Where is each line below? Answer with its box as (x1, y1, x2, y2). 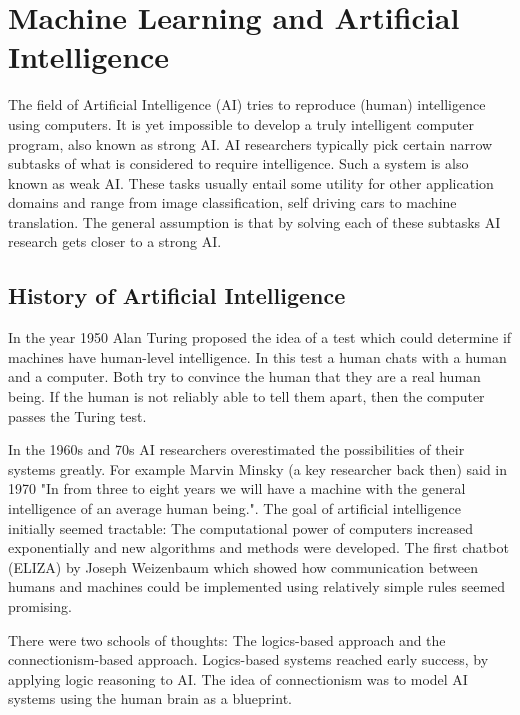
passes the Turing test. (8, 405, 147, 426)
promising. (8, 595, 72, 616)
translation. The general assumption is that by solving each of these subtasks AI (8, 211, 501, 232)
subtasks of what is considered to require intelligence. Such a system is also (8, 153, 469, 174)
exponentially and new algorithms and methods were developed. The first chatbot (8, 537, 509, 558)
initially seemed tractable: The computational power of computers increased (8, 517, 474, 538)
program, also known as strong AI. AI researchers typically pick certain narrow (8, 133, 493, 154)
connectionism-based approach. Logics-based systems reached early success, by (8, 649, 489, 670)
